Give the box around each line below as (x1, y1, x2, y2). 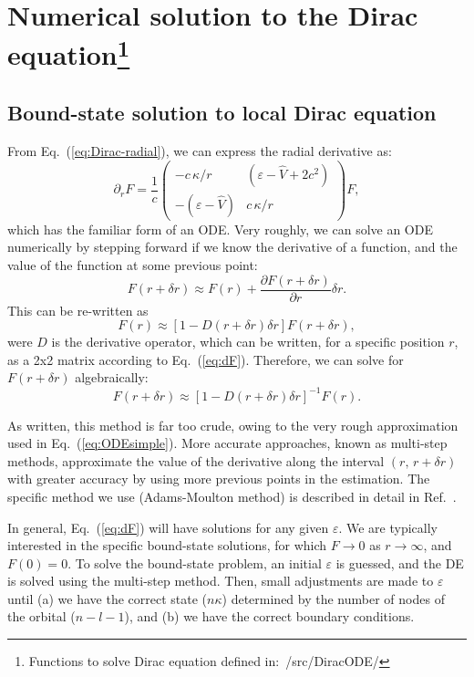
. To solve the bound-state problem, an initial (67, 553, 322, 572)
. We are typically (338, 517, 438, 536)
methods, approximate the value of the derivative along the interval (7, 451, 385, 470)
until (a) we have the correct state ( (7, 588, 208, 608)
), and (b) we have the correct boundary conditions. (124, 607, 415, 626)
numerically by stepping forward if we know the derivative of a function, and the (7, 237, 458, 256)
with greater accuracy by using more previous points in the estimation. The (7, 469, 430, 488)
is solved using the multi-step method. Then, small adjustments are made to (7, 571, 434, 590)
